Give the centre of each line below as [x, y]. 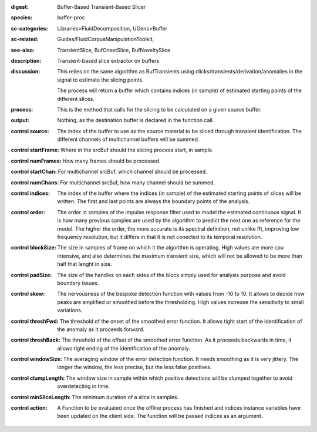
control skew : [28, 294]
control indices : [30, 193]
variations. [70, 310]
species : [21, 18]
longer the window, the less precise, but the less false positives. [134, 367]
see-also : [23, 50]
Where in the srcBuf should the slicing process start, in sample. [137, 150]
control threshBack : [36, 340]
